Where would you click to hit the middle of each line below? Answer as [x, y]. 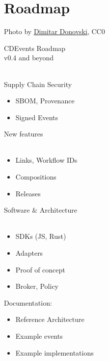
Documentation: [28, 302]
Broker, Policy [37, 286]
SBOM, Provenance [45, 101]
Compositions [36, 177]
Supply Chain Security [38, 84]
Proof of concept [40, 269]
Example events [39, 336]
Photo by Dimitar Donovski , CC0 [54, 31]
